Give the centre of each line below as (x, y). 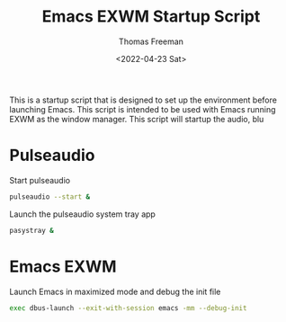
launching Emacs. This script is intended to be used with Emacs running (143, 109)
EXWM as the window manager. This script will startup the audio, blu (137, 119)
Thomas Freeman (151, 41)
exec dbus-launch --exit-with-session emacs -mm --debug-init (128, 308)
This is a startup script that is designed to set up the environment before (143, 100)
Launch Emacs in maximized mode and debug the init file (115, 291)
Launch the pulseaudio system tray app (82, 214)
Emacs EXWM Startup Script (151, 17)
